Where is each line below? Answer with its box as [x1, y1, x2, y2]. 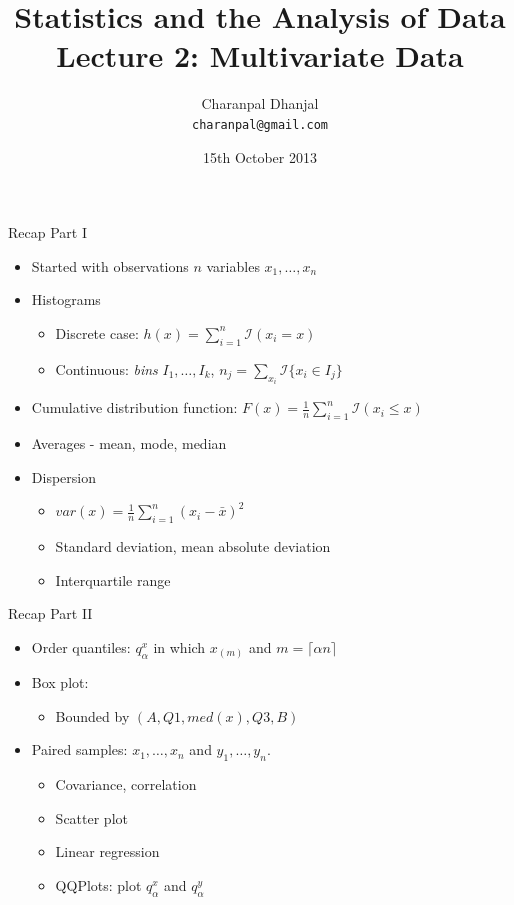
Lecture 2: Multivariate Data [56, 35, 464, 76]
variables [206, 255, 260, 276]
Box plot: [31, 672, 89, 693]
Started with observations [31, 255, 189, 276]
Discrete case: [55, 322, 139, 343]
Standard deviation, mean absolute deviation [55, 535, 331, 556]
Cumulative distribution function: [31, 397, 238, 418]
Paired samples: [31, 739, 128, 760]
